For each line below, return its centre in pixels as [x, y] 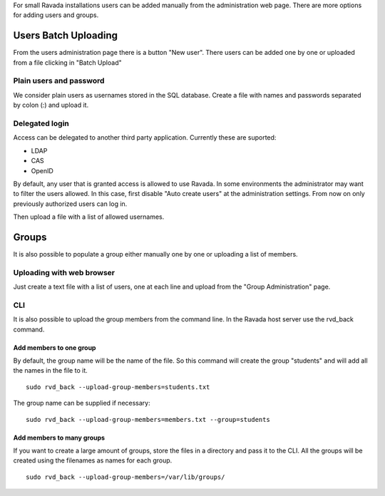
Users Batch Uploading [65, 36]
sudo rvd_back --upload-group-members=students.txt [118, 387]
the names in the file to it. [51, 371]
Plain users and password [59, 81]
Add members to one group [55, 347]
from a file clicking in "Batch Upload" [67, 62]
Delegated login [41, 123]
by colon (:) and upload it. [51, 105]
